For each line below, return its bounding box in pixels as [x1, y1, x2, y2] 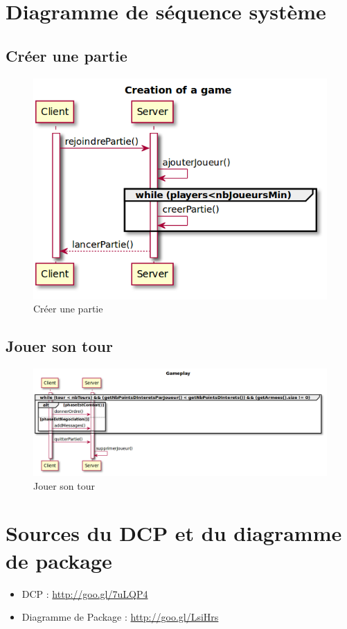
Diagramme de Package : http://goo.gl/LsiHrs [21, 610, 219, 624]
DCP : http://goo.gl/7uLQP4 [21, 586, 148, 601]
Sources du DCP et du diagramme [6, 519, 342, 547]
